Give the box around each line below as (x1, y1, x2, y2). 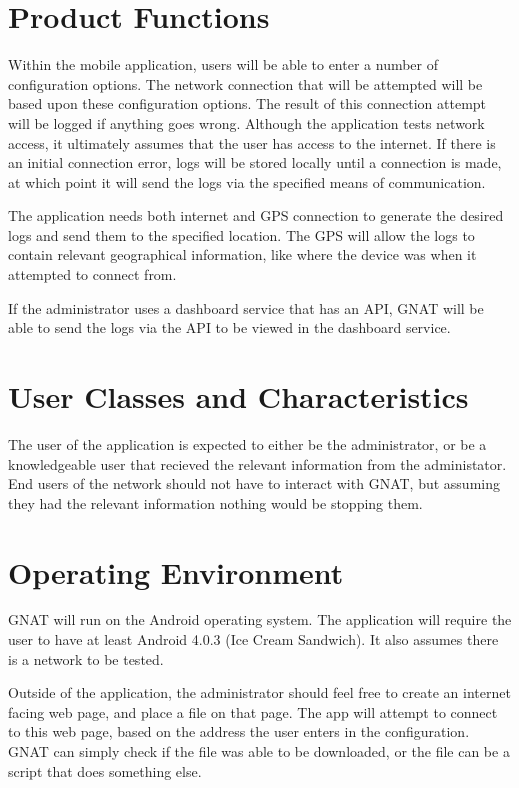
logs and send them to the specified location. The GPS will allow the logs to (8, 224, 475, 245)
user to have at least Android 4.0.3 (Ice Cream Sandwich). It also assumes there (8, 629, 499, 650)
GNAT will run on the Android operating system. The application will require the (8, 609, 512, 630)
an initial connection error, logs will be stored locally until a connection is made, (8, 152, 502, 173)
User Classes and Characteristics (8, 376, 469, 417)
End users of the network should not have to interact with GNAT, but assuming (8, 473, 500, 494)
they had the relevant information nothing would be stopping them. (8, 492, 423, 513)
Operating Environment (8, 551, 344, 592)
